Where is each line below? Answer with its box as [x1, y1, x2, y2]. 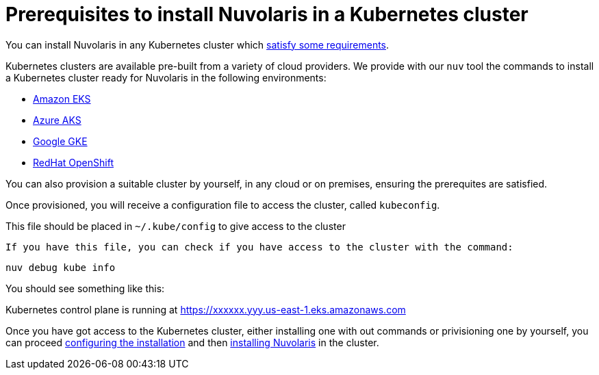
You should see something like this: [5, 282, 165, 294]
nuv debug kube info [5, 261, 116, 273]
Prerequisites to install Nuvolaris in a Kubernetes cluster [5, 3, 528, 26]
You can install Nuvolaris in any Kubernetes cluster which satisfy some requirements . [5, 38, 390, 51]
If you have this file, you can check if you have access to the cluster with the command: [5, 241, 513, 253]
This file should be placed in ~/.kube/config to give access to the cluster [5, 220, 346, 232]
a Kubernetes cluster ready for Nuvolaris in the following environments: [5, 71, 327, 83]
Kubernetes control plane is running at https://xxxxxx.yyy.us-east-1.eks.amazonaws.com [5, 303, 406, 315]
